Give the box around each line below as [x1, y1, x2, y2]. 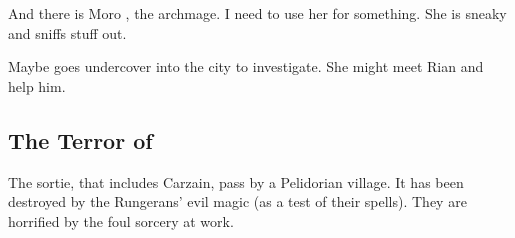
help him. [8, 75, 66, 96]
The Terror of [8, 124, 153, 155]
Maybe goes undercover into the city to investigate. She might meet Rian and [8, 56, 484, 77]
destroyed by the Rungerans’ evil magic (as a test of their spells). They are [8, 191, 467, 212]
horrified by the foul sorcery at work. [8, 210, 234, 231]
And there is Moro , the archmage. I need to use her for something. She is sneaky [8, 3, 507, 23]
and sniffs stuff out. [8, 22, 127, 43]
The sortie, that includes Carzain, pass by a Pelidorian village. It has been [8, 171, 464, 192]
